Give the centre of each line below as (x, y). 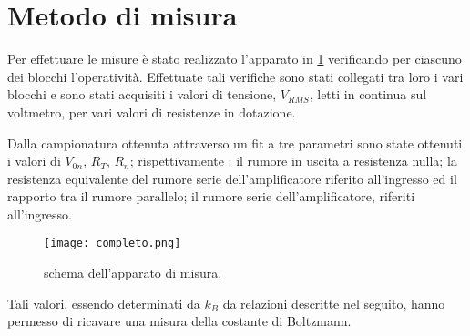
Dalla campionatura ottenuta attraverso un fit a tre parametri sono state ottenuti (235, 143)
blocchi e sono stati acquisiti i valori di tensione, (142, 94)
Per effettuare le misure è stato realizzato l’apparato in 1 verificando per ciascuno (235, 59)
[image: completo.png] (112, 244)
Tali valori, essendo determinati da (104, 303)
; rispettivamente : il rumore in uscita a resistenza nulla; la (293, 161)
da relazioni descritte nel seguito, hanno (334, 303)
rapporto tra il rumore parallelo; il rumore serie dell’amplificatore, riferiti (211, 196)
